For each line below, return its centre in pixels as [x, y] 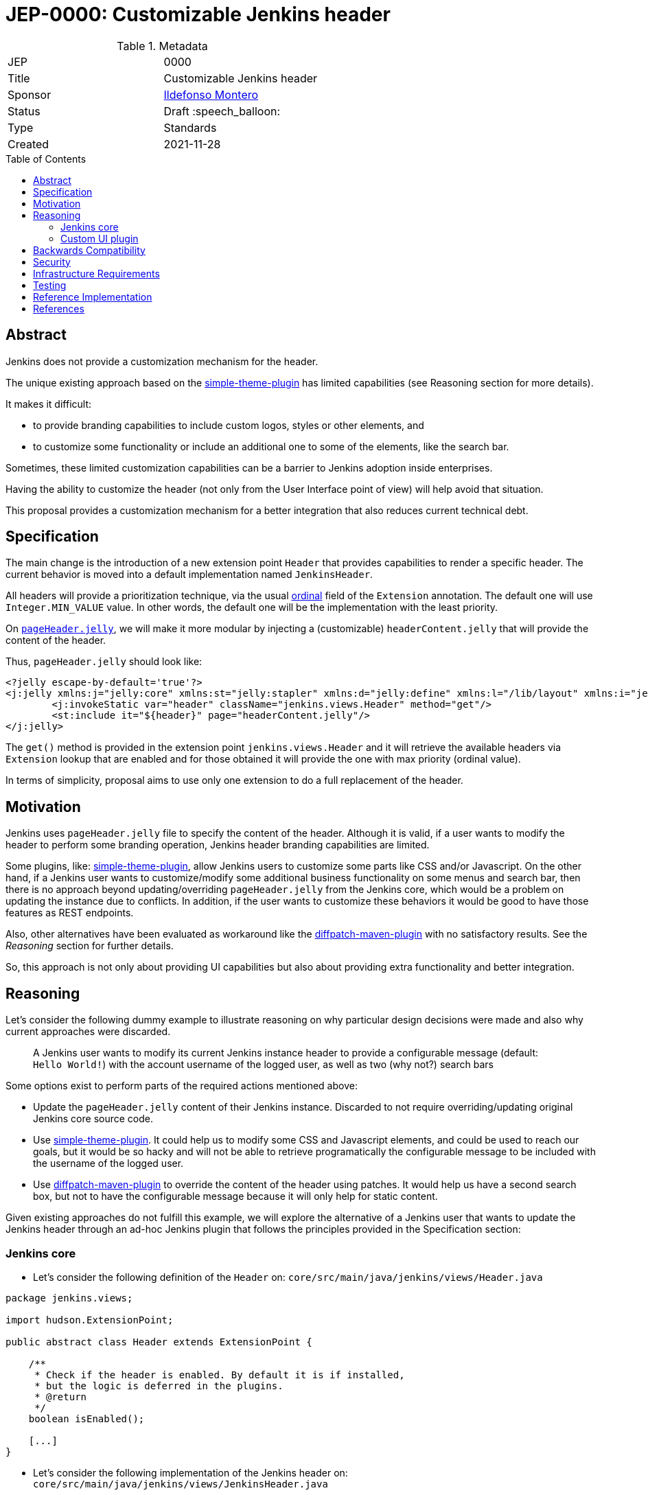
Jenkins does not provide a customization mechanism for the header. [162, 361]
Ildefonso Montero [211, 94]
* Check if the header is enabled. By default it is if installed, [220, 1375]
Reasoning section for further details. [90, 946]
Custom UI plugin [100, 238]
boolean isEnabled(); [86, 1418]
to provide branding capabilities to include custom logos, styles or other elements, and [229, 425]
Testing [50, 285]
